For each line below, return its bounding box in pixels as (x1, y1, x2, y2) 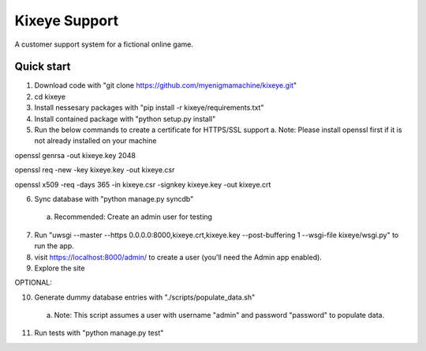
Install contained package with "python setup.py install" (34, 114, 216, 123)
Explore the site (34, 263, 85, 273)
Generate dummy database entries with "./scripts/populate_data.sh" (34, 292, 256, 302)
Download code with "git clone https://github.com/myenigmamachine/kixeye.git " (34, 81, 297, 90)
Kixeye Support (14, 12, 118, 29)
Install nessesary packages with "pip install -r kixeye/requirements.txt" (34, 103, 264, 112)
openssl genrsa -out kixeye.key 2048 (14, 150, 136, 160)
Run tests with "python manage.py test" (34, 328, 164, 338)
